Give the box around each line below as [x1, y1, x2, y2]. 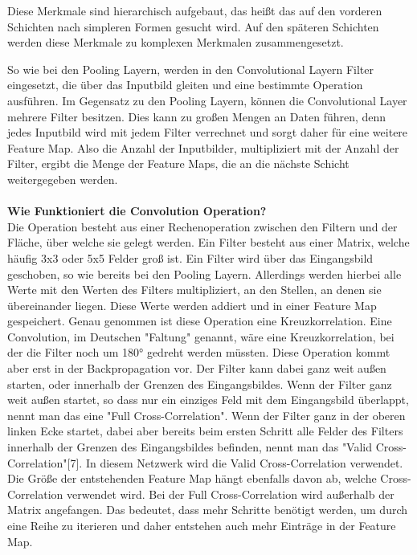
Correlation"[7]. [7, 454, 83, 471]
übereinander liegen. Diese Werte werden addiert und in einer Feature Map [7, 296, 377, 313]
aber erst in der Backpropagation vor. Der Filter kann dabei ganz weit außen [7, 360, 386, 377]
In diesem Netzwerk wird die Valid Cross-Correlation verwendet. [85, 454, 403, 471]
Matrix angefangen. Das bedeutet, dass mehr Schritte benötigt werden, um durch [7, 501, 408, 518]
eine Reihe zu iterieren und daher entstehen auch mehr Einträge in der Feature [7, 517, 396, 533]
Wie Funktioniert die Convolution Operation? [7, 202, 267, 219]
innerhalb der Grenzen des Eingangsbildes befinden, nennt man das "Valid [7, 439, 373, 455]
